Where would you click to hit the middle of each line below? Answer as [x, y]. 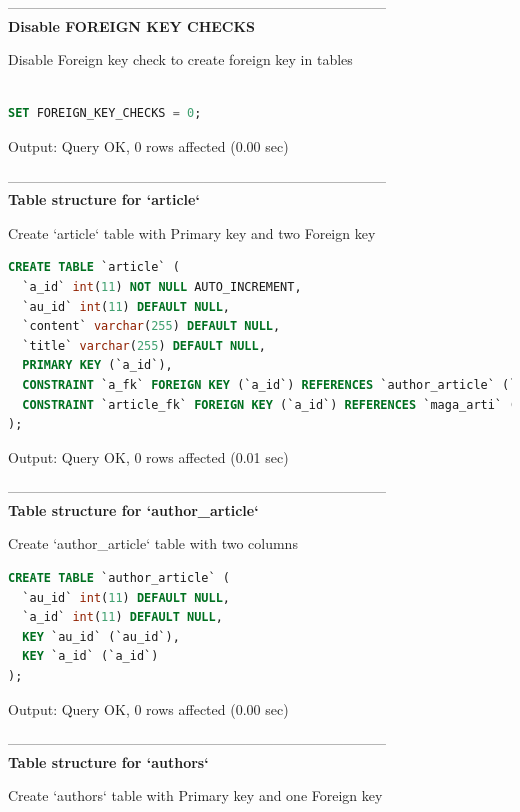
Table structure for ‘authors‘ [108, 761]
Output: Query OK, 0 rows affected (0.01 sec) [148, 456]
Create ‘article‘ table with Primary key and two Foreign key [192, 232]
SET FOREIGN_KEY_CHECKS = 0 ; [105, 113]
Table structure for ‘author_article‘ [133, 509]
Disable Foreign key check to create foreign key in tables [180, 59]
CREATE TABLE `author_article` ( [119, 578]
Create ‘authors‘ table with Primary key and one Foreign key [195, 795]
